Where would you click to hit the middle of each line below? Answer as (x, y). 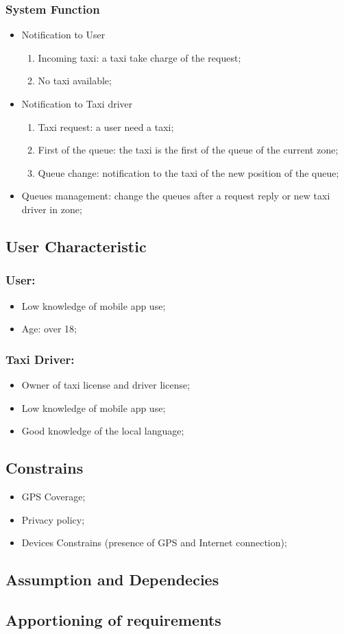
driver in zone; (52, 209)
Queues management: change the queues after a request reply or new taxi (176, 196)
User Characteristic (76, 246)
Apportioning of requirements (113, 619)
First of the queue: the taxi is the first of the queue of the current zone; (188, 150)
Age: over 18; (49, 329)
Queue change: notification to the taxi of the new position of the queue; (188, 172)
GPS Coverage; (53, 496)
